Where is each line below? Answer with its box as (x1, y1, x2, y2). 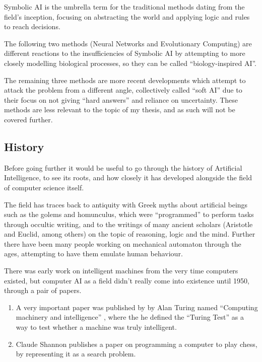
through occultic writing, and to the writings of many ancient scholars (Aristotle (4, 219, 253, 229)
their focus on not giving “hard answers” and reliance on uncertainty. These (4, 94, 238, 105)
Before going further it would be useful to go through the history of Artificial (4, 162, 242, 173)
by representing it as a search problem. (16, 348, 136, 359)
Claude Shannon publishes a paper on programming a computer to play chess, (16, 338, 257, 349)
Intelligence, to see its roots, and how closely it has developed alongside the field (4, 172, 252, 183)
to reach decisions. (4, 21, 60, 32)
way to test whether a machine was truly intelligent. (16, 322, 177, 332)
